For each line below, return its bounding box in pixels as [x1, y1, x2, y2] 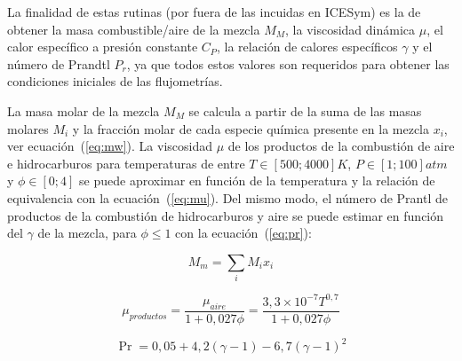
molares [7, 119, 49, 137]
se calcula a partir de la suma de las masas [188, 101, 422, 120]
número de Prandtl [7, 54, 110, 73]
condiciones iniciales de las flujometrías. [7, 72, 223, 90]
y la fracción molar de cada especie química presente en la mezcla [72, 119, 430, 137]
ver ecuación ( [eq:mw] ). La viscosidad [7, 137, 212, 155]
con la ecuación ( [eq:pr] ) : [175, 224, 312, 242]
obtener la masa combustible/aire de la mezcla [7, 20, 260, 38]
